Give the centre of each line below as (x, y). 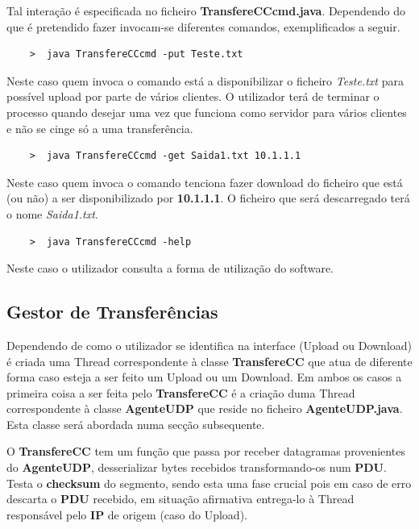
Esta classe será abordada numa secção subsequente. (136, 424)
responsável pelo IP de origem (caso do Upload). (127, 514)
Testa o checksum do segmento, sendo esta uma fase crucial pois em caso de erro (209, 483)
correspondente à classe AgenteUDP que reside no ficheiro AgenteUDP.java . (205, 408)
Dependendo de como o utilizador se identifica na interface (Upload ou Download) (209, 345)
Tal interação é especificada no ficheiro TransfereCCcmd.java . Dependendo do (206, 10)
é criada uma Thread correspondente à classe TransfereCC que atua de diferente (209, 361)
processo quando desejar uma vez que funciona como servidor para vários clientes (207, 112)
